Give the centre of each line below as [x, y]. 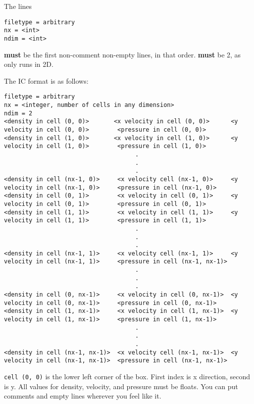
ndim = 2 [18, 113]
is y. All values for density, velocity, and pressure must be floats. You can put [121, 386]
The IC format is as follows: [46, 80]
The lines [18, 6]
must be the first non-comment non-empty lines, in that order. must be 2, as [123, 54]
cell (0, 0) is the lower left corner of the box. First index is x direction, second [127, 376]
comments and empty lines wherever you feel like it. [83, 396]
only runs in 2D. [29, 64]
